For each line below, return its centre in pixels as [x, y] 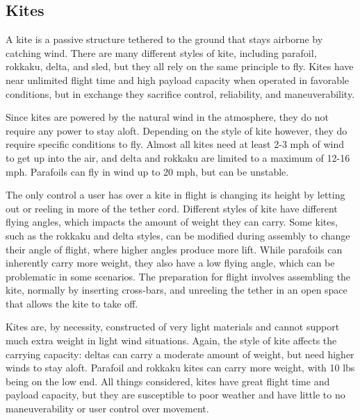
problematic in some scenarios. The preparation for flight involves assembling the [178, 276]
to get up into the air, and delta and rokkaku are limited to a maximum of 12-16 [178, 157]
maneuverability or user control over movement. [107, 409]
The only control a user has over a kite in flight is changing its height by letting [175, 195]
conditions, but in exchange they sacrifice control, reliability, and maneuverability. [180, 93]
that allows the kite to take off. [72, 303]
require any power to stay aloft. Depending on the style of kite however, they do [177, 130]
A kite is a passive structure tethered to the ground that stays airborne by [164, 39]
